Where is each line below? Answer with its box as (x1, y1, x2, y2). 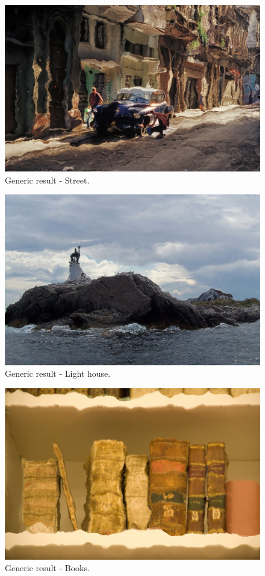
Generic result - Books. (5, 562, 90, 574)
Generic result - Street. (5, 173, 90, 186)
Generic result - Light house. (5, 367, 111, 380)
